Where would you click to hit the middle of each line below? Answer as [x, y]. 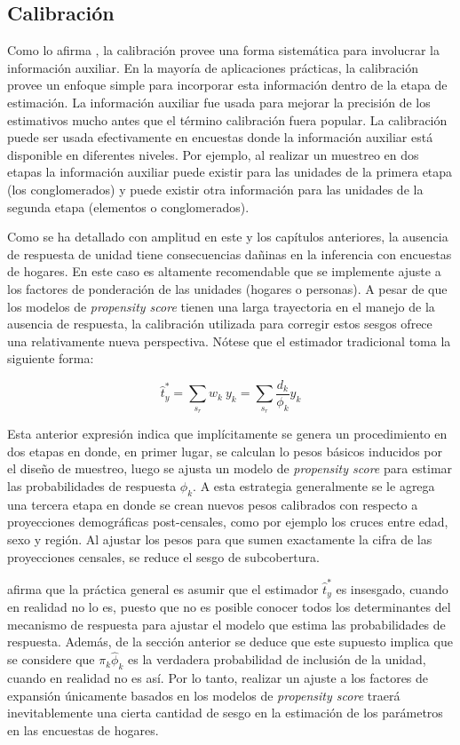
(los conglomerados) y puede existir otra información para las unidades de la [215, 189]
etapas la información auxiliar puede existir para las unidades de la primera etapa [230, 172]
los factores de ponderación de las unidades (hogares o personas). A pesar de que [227, 288]
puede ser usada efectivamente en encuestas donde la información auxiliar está [220, 137]
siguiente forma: [51, 358]
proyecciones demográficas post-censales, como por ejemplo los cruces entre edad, [228, 522]
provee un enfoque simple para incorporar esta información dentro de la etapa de [227, 85]
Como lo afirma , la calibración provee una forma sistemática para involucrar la [223, 50]
